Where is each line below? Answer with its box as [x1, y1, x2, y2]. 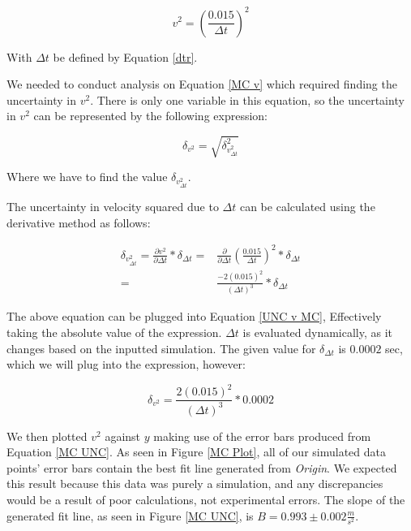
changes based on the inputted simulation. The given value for [6, 339, 316, 356]
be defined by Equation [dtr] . [53, 48, 198, 65]
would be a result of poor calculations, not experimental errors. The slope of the [6, 491, 405, 508]
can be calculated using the [239, 198, 375, 215]
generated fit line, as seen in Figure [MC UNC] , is [6, 507, 254, 524]
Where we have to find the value [6, 168, 168, 185]
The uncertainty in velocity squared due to [6, 198, 219, 215]
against [105, 427, 141, 444]
